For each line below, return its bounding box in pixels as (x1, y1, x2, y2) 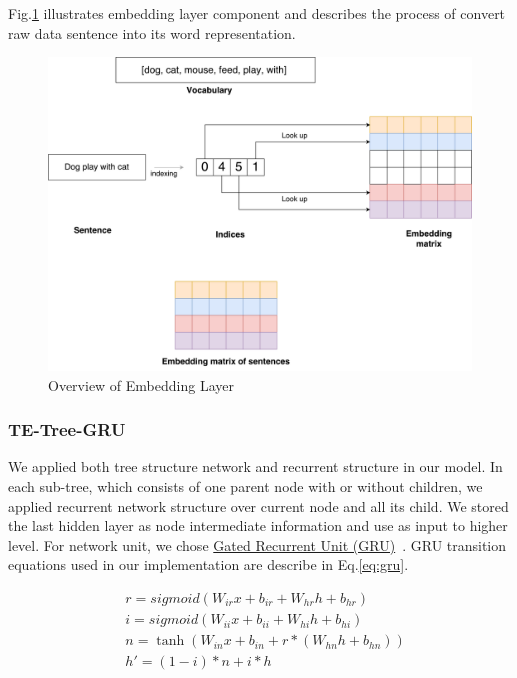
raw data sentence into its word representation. (8, 22, 296, 43)
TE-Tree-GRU (8, 417, 126, 442)
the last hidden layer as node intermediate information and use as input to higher (8, 515, 508, 536)
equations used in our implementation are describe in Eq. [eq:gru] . (8, 554, 409, 575)
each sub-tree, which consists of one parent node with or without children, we (8, 476, 483, 497)
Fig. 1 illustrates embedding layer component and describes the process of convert (8, 3, 506, 23)
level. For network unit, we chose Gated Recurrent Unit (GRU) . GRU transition (8, 534, 507, 555)
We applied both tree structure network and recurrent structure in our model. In (8, 456, 503, 477)
